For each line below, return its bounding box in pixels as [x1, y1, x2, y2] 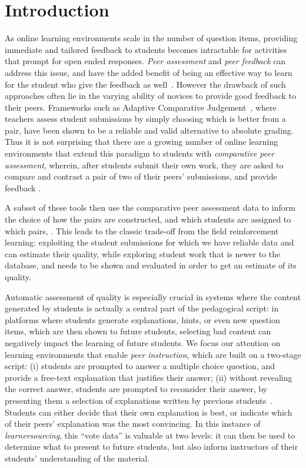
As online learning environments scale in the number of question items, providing [5, 32, 298, 44]
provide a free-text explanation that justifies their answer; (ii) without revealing [5, 371, 292, 383]
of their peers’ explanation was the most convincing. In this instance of [5, 417, 261, 430]
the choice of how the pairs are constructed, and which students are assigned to [5, 213, 291, 225]
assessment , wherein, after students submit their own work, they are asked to [5, 158, 284, 171]
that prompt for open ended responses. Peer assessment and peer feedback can [5, 55, 286, 67]
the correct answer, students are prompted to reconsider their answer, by [5, 383, 267, 395]
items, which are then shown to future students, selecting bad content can [5, 325, 271, 337]
